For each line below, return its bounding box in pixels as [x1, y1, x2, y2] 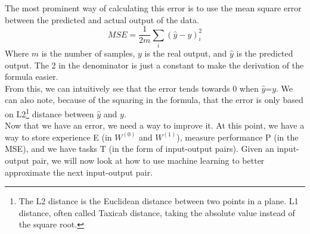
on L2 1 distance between [5, 105, 94, 120]
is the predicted [236, 46, 293, 59]
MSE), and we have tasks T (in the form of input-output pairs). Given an [5, 142, 274, 155]
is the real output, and [144, 46, 227, 59]
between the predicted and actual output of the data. [5, 13, 199, 26]
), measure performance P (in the [176, 130, 299, 143]
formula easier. [5, 70, 58, 83]
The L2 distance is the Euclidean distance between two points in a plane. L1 [18, 195, 299, 207]
